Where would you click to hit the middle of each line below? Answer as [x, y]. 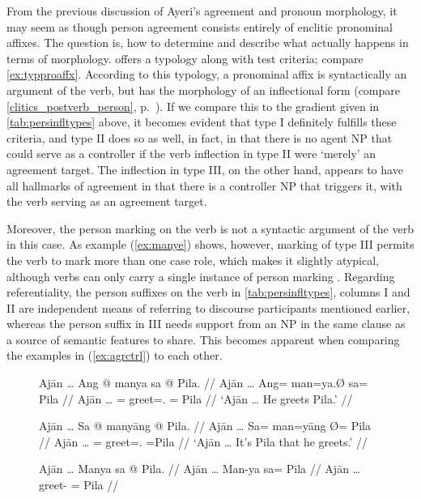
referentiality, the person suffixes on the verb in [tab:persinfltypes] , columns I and [208, 292]
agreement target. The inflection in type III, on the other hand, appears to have [205, 169]
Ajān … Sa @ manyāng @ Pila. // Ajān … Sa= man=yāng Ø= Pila [205, 426]
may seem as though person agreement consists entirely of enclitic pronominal [200, 26]
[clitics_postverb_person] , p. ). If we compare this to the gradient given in [193, 106]
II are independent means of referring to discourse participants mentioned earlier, [208, 307]
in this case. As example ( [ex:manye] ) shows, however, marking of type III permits [210, 244]
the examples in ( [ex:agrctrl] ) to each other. [115, 355]
